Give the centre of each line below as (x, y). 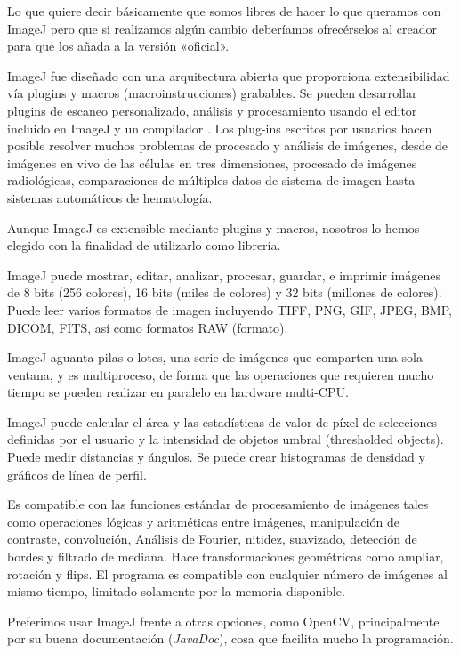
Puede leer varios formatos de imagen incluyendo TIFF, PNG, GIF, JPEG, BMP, (230, 309)
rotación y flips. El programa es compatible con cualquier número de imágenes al (227, 573)
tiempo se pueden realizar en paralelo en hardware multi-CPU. (178, 392)
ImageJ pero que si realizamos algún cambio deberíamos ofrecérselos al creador (222, 28)
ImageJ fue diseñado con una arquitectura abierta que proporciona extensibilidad (229, 75)
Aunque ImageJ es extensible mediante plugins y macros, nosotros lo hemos (214, 227)
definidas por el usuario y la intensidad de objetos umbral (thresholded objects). (226, 439)
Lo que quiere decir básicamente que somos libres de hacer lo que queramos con (224, 11)
